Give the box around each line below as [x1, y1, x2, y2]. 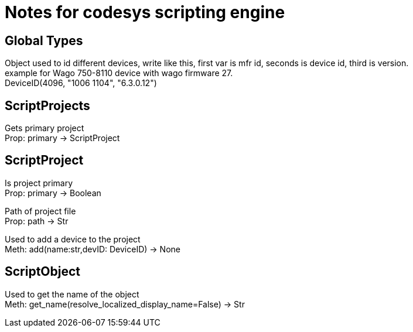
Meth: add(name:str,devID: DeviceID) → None [5, 244, 180, 254]
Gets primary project [5, 123, 84, 134]
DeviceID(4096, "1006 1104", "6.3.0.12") [5, 78, 157, 88]
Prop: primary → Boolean [5, 187, 101, 198]
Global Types [5, 33, 83, 48]
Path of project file [5, 206, 76, 216]
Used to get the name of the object [5, 289, 139, 299]
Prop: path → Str [5, 215, 69, 226]
